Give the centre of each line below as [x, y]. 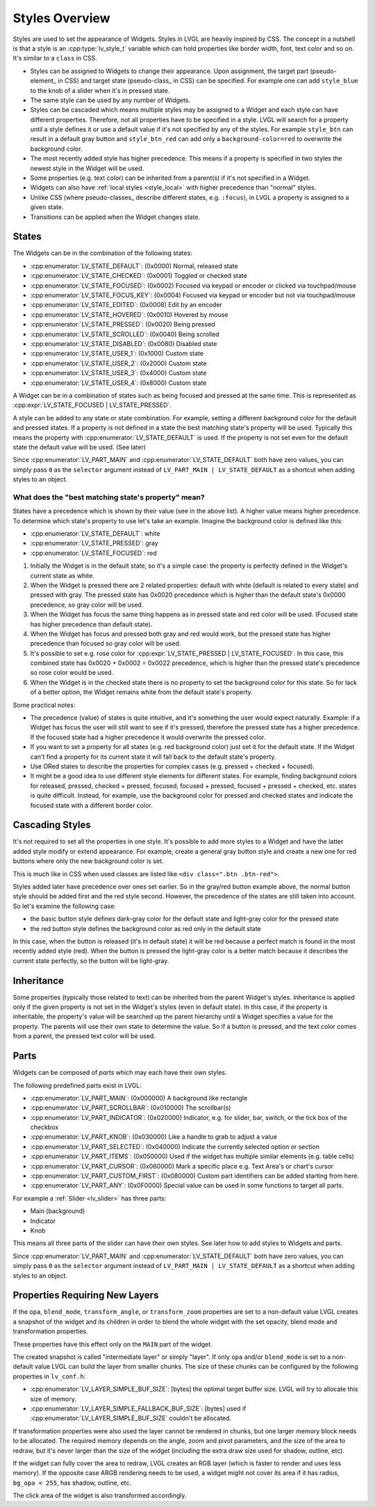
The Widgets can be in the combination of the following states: [102, 253]
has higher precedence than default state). [91, 624]
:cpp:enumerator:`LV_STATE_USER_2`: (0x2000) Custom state [118, 363]
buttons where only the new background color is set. [88, 861]
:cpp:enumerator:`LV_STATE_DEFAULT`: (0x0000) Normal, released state [134, 266]
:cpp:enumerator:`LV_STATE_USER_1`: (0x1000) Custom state [117, 354]
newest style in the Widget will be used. [87, 168]
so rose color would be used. [72, 673]
